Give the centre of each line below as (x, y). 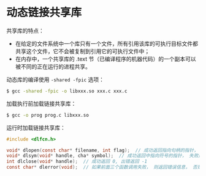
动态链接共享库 (44, 13)
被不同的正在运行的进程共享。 (53, 66)
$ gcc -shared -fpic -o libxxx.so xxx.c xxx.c (67, 91)
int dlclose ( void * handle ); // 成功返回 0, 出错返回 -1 (77, 162)
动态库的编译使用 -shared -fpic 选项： (55, 79)
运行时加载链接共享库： (36, 127)
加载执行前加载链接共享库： (41, 103)
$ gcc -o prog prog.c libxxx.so (48, 115)
